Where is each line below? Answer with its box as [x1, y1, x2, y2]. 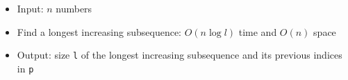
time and [238, 24, 277, 39]
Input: [17, 1, 44, 15]
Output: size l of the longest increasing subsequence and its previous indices [17, 48, 342, 62]
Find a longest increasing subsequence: [17, 24, 182, 39]
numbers [56, 1, 92, 15]
